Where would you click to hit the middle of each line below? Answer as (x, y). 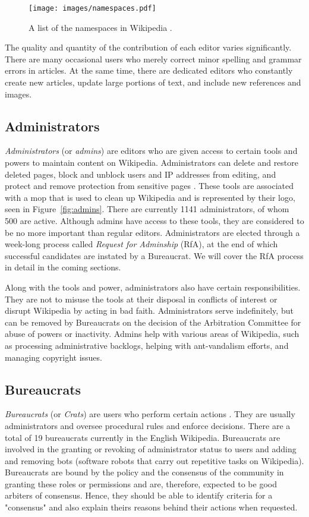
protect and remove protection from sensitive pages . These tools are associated (149, 186)
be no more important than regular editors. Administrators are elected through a (152, 232)
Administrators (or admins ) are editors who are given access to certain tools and (151, 151)
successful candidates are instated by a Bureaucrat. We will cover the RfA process (154, 255)
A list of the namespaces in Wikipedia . (100, 27)
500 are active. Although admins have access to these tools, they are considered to (154, 220)
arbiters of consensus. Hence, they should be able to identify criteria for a (139, 495)
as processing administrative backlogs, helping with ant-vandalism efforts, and (147, 345)
